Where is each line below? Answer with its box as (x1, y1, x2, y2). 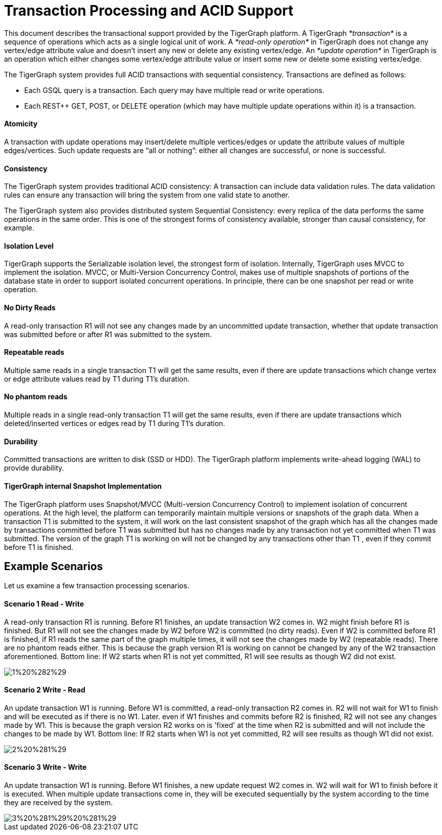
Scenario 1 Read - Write (4, 599, 84, 608)
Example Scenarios (4, 560, 103, 573)
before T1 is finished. (4, 542, 74, 551)
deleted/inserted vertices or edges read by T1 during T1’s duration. (4, 419, 225, 428)
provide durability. (4, 463, 64, 473)
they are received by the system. (4, 798, 113, 807)
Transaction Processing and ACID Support (4, 2, 293, 19)
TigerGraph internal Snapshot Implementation (4, 481, 162, 490)
